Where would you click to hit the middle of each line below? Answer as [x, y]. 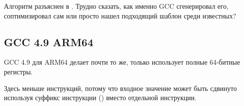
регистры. [18, 71]
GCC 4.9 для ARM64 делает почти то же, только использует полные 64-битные [122, 62]
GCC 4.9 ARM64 [49, 42]
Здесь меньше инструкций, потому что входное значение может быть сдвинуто [121, 88]
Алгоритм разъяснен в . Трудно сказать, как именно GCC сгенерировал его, [116, 6]
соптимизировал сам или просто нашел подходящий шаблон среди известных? [120, 15]
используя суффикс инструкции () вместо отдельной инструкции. [100, 97]
